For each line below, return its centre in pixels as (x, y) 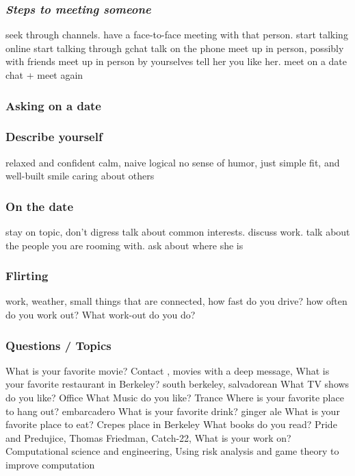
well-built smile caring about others (80, 176)
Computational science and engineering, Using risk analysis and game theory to (172, 451)
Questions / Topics (58, 345)
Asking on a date (53, 105)
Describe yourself (54, 137)
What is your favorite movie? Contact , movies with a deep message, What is (168, 370)
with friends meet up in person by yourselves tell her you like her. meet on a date (176, 61)
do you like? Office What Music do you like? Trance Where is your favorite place (175, 398)
